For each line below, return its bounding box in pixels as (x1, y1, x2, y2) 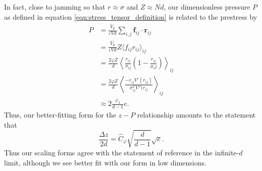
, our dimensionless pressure (164, 2, 250, 12)
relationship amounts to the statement (137, 109, 256, 120)
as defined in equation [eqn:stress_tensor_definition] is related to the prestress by (4, 11, 257, 22)
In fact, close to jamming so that (4, 2, 106, 12)
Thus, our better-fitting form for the (4, 109, 116, 120)
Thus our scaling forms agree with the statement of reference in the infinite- (4, 147, 239, 157)
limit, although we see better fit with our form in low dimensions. (4, 157, 206, 167)
